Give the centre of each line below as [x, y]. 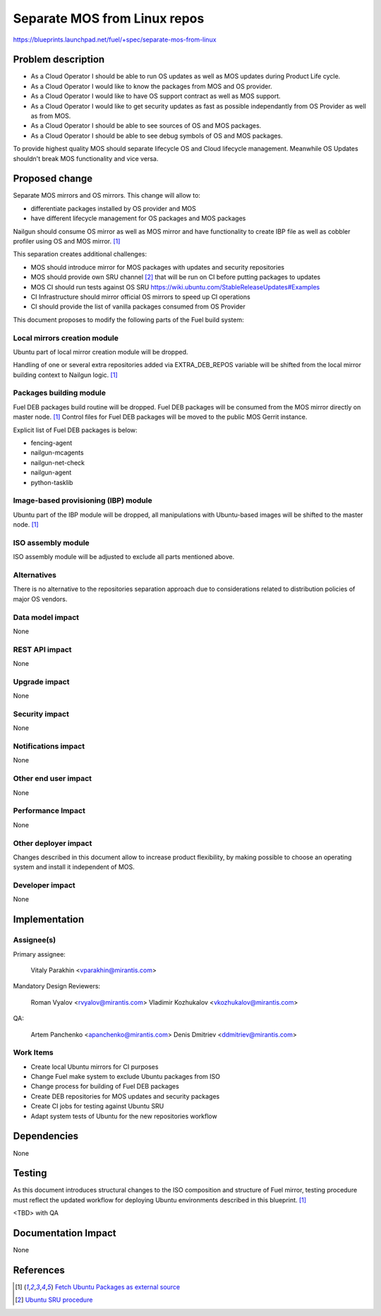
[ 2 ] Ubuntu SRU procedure [54, 1300]
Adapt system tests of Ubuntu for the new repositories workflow [124, 1116]
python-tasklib [52, 482]
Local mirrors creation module [66, 337]
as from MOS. [51, 116]
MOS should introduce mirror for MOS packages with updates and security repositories [158, 267]
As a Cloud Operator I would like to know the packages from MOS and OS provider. [151, 86]
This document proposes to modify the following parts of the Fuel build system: [128, 319]
